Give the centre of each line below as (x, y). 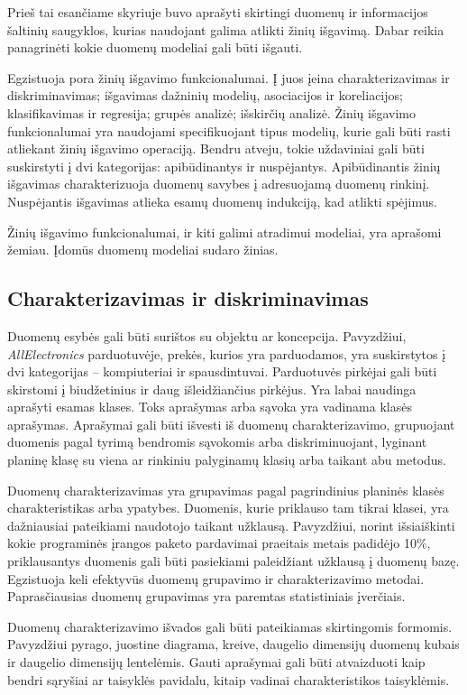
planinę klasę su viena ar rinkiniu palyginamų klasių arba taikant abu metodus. (227, 460)
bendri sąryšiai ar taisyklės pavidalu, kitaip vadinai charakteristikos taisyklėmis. (229, 679)
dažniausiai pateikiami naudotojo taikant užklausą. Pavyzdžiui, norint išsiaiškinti (231, 525)
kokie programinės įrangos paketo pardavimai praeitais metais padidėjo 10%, (219, 543)
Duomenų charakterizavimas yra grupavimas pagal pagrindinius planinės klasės (226, 490)
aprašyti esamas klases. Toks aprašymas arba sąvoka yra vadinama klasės (210, 407)
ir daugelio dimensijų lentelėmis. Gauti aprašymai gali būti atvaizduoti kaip (216, 662)
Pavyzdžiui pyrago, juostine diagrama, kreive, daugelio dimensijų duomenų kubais (233, 644)
